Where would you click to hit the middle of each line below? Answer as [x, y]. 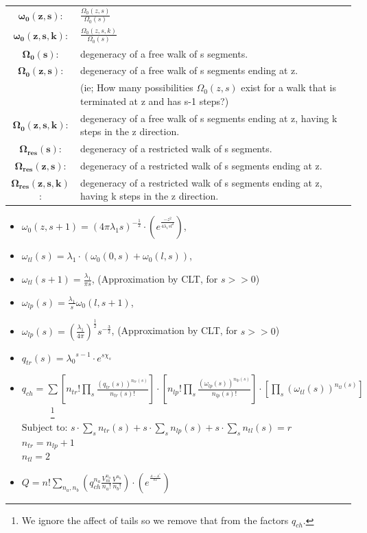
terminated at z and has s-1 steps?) [155, 100]
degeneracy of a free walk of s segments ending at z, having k [209, 118]
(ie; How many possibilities [137, 87]
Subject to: [45, 428]
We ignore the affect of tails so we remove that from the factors [155, 520]
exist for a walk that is [288, 87]
